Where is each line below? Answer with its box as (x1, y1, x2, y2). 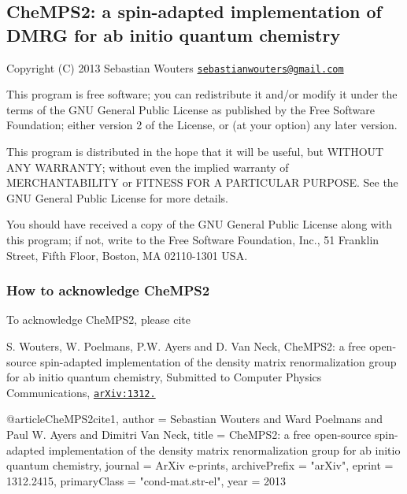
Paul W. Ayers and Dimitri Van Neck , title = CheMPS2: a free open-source (6, 426, 372, 443)
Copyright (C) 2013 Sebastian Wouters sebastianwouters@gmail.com (6, 59, 344, 76)
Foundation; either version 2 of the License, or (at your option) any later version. (6, 117, 398, 133)
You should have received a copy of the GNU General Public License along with (6, 216, 393, 232)
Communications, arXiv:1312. (6, 384, 156, 400)
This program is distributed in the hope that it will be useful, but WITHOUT (6, 143, 384, 160)
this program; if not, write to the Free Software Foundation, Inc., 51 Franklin (6, 232, 379, 247)
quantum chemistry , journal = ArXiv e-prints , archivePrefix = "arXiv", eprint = (6, 457, 394, 474)
